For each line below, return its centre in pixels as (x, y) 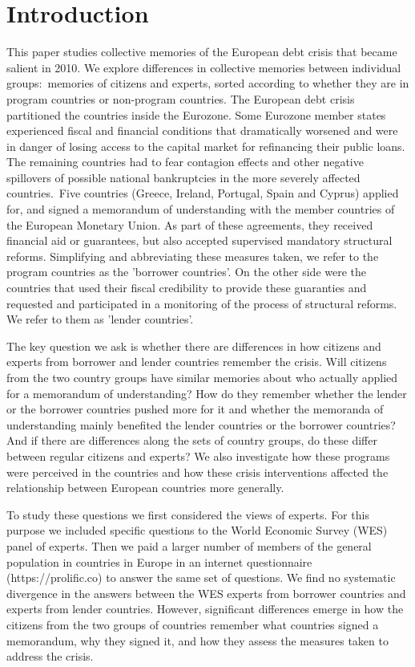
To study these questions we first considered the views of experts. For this (188, 514)
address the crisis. (50, 656)
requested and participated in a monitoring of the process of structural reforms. (202, 303)
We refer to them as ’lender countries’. (100, 319)
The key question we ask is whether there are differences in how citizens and (194, 346)
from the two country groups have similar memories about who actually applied (202, 377)
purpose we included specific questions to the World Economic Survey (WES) (197, 530)
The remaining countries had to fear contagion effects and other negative (185, 162)
